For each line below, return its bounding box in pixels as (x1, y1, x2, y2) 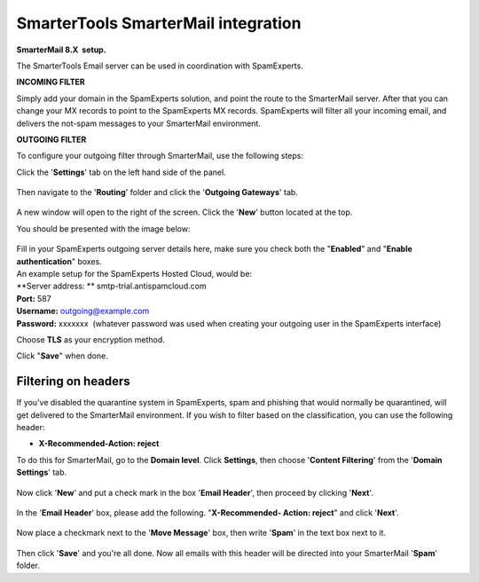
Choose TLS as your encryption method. (16, 334, 166, 345)
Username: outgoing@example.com (16, 306, 150, 317)
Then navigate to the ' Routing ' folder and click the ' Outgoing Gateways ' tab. (16, 187, 299, 198)
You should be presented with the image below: (16, 223, 191, 234)
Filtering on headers (16, 374, 130, 389)
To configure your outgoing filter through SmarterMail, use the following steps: (16, 151, 304, 161)
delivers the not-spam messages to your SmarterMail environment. (16, 118, 262, 129)
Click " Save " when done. (16, 350, 108, 361)
